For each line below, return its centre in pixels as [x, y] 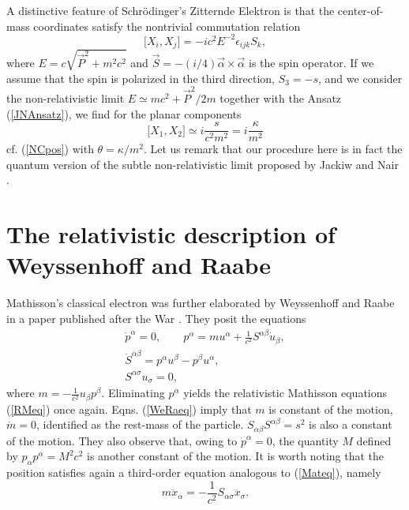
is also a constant [351, 424]
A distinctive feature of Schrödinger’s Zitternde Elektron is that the [171, 10]
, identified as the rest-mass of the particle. [140, 424]
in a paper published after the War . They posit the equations [156, 318]
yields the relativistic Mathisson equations [285, 393]
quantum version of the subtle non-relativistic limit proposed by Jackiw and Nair [203, 164]
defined [374, 440]
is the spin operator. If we [311, 62]
